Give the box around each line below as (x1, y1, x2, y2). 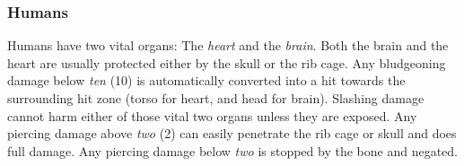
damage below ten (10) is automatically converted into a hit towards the (7, 71, 406, 90)
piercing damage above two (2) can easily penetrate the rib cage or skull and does (7, 124, 457, 143)
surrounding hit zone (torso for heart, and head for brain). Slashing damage (7, 89, 425, 107)
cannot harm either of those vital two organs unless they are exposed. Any (7, 106, 417, 125)
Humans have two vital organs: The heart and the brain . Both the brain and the (7, 36, 449, 55)
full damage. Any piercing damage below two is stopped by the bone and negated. (7, 141, 458, 160)
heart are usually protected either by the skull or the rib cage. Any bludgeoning (7, 53, 446, 72)
